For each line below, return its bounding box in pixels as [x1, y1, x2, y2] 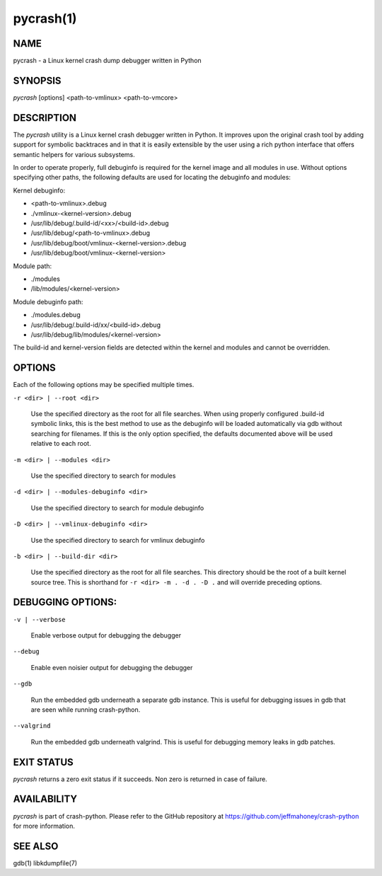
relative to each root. [30, 439, 91, 448]
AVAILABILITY [13, 793, 78, 805]
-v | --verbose [13, 616, 66, 623]
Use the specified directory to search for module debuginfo [30, 503, 204, 512]
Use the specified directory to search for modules [30, 471, 176, 480]
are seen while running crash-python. [30, 705, 141, 714]
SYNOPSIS [13, 74, 62, 86]
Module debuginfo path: [13, 297, 83, 306]
